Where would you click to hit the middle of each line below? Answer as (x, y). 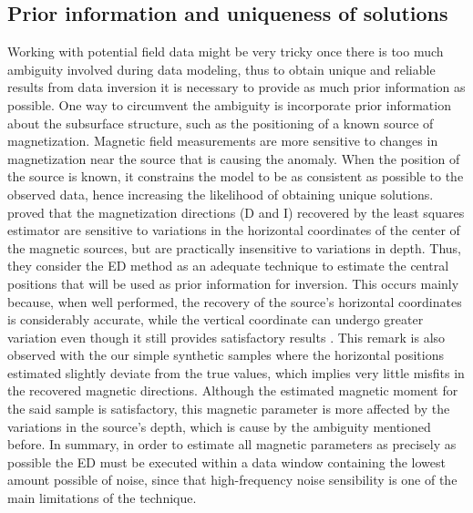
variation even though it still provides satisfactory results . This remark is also (226, 337)
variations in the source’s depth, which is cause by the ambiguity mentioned (219, 426)
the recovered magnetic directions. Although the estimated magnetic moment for (233, 390)
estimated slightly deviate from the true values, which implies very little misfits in (236, 372)
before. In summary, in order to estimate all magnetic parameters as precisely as (232, 444)
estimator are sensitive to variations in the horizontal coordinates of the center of (234, 230)
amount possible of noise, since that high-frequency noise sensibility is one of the (232, 480)
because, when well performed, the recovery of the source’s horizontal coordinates (235, 301)
